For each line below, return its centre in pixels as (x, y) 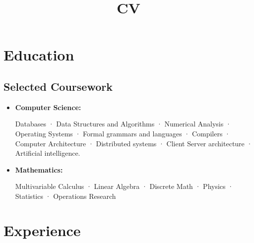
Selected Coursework (58, 86)
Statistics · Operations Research (65, 196)
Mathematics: (39, 169)
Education (39, 55)
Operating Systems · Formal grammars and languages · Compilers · (123, 133)
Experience (42, 230)
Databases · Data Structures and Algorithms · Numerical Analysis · (123, 124)
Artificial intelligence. (48, 153)
